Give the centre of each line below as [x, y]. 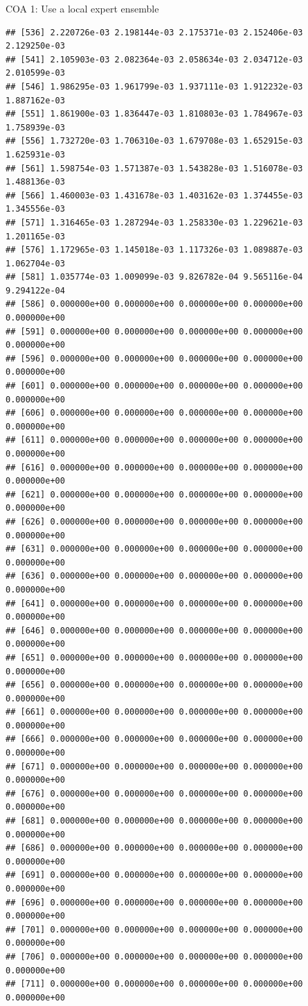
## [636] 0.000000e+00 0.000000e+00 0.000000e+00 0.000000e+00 [154, 576]
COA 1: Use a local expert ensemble [82, 8]
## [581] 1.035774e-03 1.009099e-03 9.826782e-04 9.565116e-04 [154, 277]
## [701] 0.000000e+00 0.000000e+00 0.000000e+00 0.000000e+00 [154, 929]
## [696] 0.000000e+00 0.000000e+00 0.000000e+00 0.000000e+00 [154, 902]
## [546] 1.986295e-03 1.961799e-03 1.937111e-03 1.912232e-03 [154, 86]
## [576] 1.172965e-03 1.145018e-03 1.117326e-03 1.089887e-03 [154, 250]
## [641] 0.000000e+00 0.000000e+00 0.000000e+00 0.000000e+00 [154, 603]
